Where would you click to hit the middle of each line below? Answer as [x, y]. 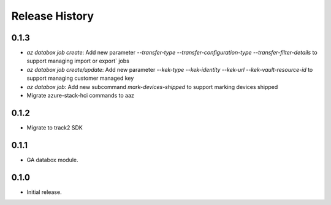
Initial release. [44, 192]
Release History [53, 16]
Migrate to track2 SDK [55, 127]
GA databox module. [52, 160]
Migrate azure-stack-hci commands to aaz [80, 96]
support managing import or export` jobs [78, 61]
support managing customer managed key [80, 78]
